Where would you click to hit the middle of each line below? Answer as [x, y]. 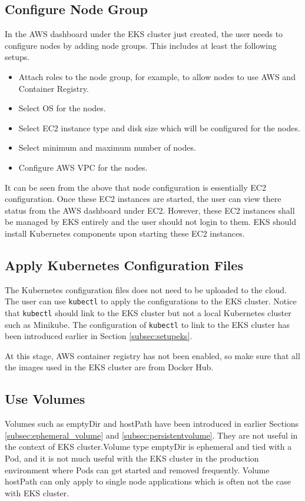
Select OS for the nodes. [62, 108]
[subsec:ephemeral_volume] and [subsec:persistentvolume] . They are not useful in [151, 435]
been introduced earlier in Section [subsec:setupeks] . [99, 336]
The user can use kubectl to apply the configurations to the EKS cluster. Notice [151, 301]
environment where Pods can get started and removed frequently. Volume [137, 470]
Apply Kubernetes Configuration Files [124, 265]
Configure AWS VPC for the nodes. [83, 167]
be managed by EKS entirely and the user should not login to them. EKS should [151, 222]
